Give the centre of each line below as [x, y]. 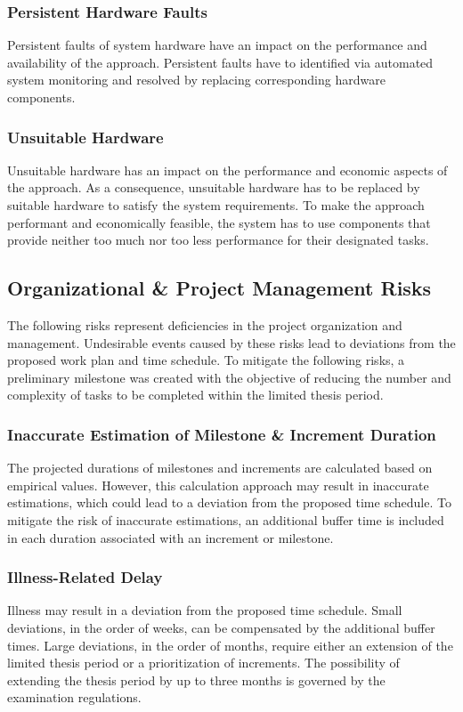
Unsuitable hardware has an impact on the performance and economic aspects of [227, 170]
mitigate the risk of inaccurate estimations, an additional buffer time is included [226, 519]
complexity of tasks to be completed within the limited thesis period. [195, 395]
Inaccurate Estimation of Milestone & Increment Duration [222, 434]
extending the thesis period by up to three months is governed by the [196, 680]
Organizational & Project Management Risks [219, 288]
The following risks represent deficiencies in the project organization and [205, 324]
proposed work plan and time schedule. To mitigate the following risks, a [206, 360]
